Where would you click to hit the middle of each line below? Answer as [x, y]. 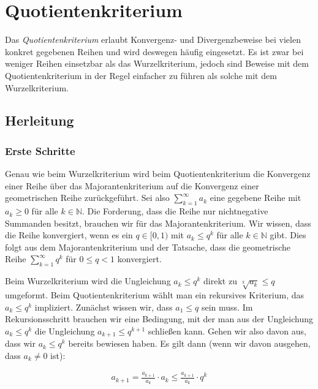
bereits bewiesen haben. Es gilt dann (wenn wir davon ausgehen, [189, 343]
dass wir [20, 343]
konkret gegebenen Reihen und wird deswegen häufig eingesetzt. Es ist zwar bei [154, 51]
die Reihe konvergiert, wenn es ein [69, 235]
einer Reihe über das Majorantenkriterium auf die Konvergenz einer [132, 185]
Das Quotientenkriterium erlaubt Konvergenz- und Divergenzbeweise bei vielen [153, 40]
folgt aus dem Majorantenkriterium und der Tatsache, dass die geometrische [148, 247]
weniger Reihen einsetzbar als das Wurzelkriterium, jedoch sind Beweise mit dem [157, 63]
